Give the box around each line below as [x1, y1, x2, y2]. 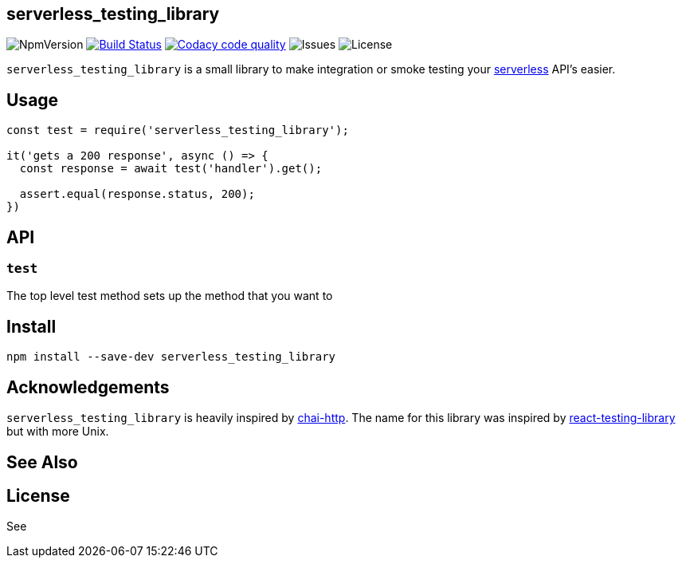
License [6, 486, 70, 507]
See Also [6, 452, 78, 472]
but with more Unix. [6, 424, 109, 439]
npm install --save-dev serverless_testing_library [6, 350, 336, 364]
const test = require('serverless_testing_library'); [6, 124, 349, 137]
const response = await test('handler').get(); [19, 162, 323, 176]
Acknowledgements [6, 377, 170, 397]
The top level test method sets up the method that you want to [6, 289, 333, 303]
